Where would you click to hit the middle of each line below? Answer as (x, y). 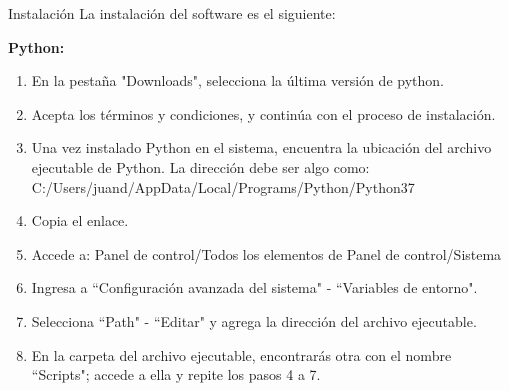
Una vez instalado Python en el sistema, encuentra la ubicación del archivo (261, 147)
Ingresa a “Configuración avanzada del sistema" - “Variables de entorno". (254, 287)
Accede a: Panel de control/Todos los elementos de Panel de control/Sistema (266, 253)
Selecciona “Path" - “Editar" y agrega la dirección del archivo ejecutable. (254, 320)
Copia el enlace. (80, 220)
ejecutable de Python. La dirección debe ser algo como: (200, 166)
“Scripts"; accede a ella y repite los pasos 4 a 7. (176, 374)
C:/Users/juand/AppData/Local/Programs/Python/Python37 (223, 186)
